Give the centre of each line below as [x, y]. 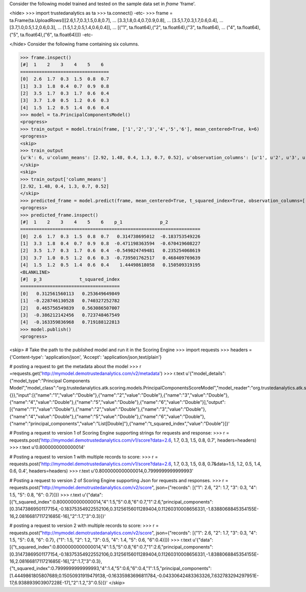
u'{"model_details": [206, 374]
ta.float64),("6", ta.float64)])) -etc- [57, 35]
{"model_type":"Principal [36, 380]
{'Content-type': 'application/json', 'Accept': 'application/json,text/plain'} [86, 357]
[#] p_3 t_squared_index [70, 279]
